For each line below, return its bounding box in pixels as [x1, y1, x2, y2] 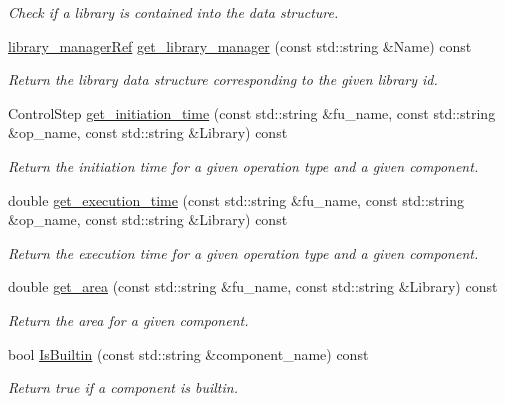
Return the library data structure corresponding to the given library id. [8, 69, 438, 90]
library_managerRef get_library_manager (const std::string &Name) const [8, 35, 472, 56]
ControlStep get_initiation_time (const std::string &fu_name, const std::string [8, 102, 496, 123]
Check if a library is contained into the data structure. [8, 2, 339, 22]
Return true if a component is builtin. [8, 377, 238, 398]
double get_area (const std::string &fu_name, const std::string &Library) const [8, 276, 498, 297]
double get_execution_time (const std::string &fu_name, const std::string [8, 189, 464, 210]
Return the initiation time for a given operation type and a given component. [8, 155, 479, 176]
